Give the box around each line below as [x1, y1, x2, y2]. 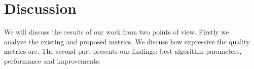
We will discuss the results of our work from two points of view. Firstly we [4, 27, 229, 37]
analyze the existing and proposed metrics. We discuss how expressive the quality [4, 36, 250, 46]
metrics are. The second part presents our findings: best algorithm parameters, [4, 46, 242, 56]
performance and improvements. [4, 55, 101, 66]
